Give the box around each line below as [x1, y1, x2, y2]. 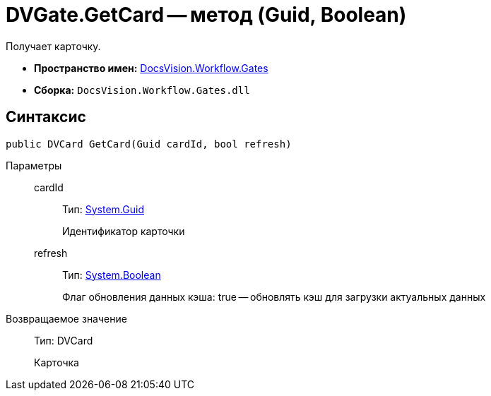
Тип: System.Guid [62, 203, 144, 215]
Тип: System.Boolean [62, 268, 161, 281]
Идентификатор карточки [62, 224, 185, 237]
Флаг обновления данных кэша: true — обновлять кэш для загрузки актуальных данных [62, 290, 486, 303]
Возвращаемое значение [6, 312, 127, 325]
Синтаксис [6, 108, 86, 126]
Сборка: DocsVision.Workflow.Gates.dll [34, 83, 250, 96]
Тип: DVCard [34, 334, 93, 347]
